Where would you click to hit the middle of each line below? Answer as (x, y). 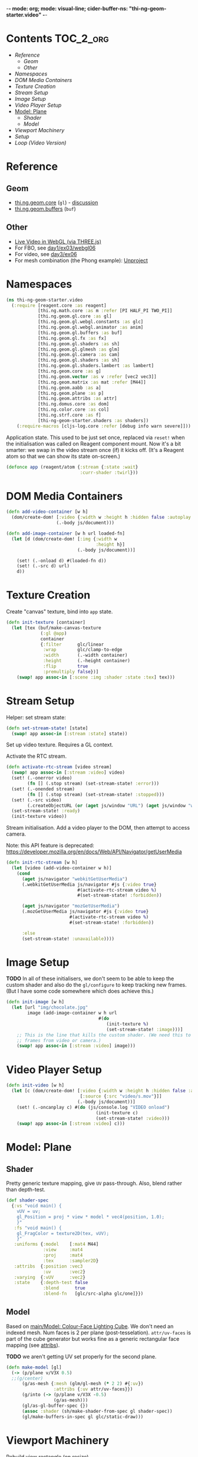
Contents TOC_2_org (57, 39)
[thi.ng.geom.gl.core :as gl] (75, 316)
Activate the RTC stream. (37, 756)
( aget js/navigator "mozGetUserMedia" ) (70, 906)
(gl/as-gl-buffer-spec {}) (55, 1406)
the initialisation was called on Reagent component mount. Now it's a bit (94, 443)
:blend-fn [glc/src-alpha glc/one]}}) (93, 1294)
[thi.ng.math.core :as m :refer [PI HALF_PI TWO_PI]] (105, 311)
